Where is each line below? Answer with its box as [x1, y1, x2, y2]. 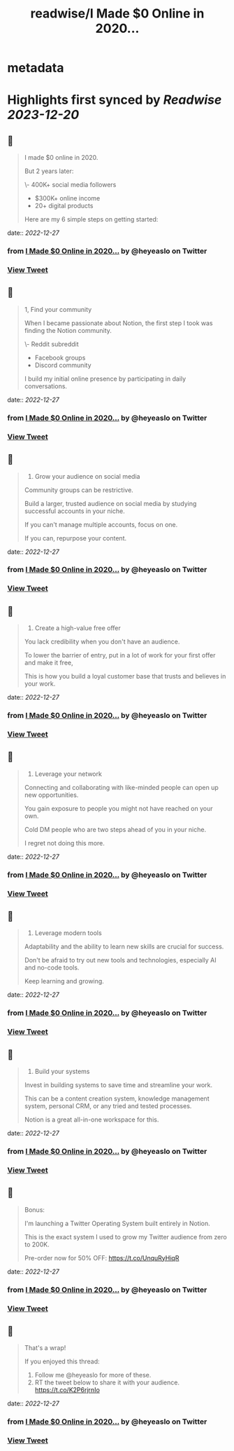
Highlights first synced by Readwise [7, 92, 222, 108]
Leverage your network [34, 770, 103, 778]
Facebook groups [34, 353, 86, 362]
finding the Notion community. [24, 326, 112, 334]
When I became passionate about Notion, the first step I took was [24, 318, 213, 327]
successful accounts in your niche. [24, 507, 125, 515]
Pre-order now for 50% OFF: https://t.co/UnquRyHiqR [24, 1253, 180, 1262]
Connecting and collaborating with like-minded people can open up [24, 783, 219, 791]
